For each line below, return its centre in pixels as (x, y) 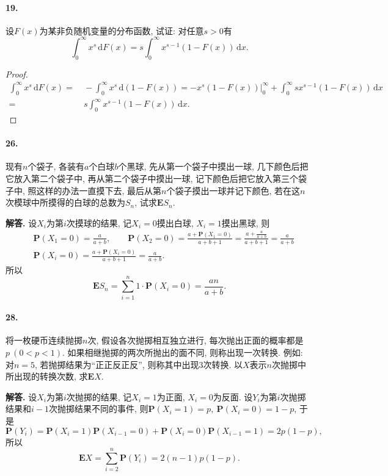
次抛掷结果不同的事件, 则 (98, 409)
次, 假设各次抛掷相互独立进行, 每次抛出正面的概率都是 (196, 340)
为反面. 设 (233, 396)
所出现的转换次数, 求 (47, 376)
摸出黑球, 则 (246, 222)
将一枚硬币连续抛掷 (44, 340)
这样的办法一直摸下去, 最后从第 (99, 190)
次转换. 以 (223, 364)
